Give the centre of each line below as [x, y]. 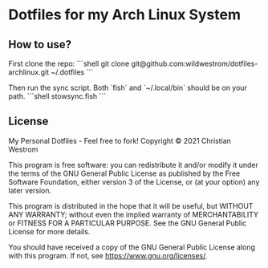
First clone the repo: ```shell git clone [69, 63]
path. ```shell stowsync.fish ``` [57, 96]
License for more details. [49, 231]
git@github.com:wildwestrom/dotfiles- [195, 63]
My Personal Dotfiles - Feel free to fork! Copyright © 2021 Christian [120, 140]
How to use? [40, 45]
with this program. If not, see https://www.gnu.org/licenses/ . [108, 255]
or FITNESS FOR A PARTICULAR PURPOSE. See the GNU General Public [128, 223]
